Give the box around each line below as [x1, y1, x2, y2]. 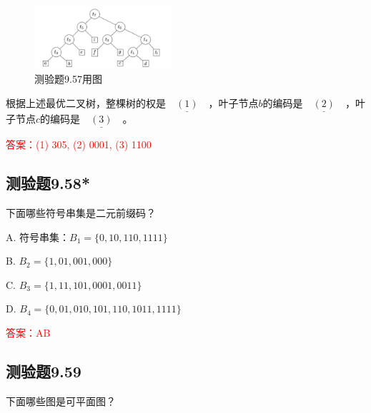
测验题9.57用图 [34, 71, 102, 86]
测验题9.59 [6, 360, 81, 382]
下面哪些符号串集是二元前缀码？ [6, 205, 156, 220]
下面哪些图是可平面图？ [6, 393, 116, 408]
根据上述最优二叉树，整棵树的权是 [6, 95, 166, 110]
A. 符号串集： [6, 229, 70, 244]
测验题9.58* [6, 172, 90, 194]
